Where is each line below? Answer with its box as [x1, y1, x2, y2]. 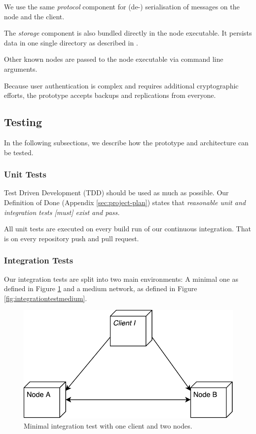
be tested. [4, 147, 34, 157]
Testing [4, 114, 42, 130]
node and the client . [4, 11, 65, 21]
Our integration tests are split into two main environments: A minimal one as [4, 273, 238, 284]
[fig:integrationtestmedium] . [4, 293, 87, 303]
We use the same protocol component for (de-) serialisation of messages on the [4, 1, 240, 11]
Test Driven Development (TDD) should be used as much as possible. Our [4, 187, 229, 198]
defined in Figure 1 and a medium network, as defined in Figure [4, 283, 197, 294]
